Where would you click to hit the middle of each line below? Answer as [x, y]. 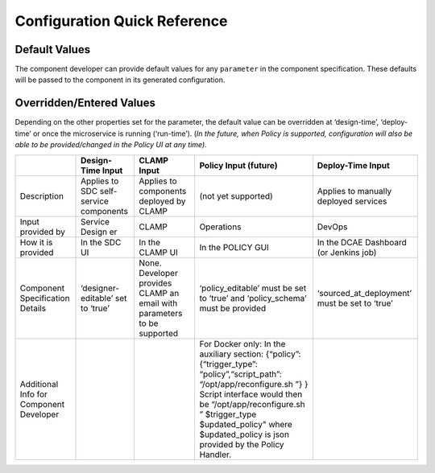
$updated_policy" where [246, 424]
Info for [34, 394]
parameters [161, 313]
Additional [39, 384]
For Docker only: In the [242, 343]
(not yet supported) [236, 195]
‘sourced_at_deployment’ [365, 293]
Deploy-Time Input [353, 165]
